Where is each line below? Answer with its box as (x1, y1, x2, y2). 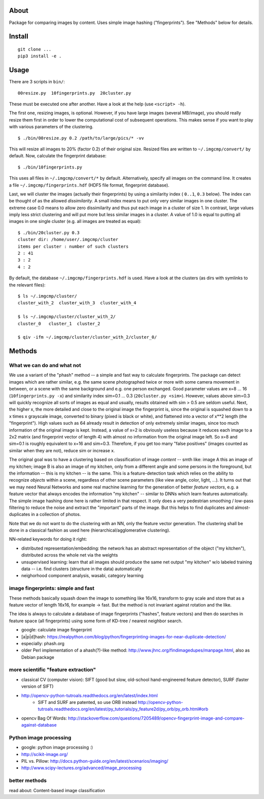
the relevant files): (9, 282, 46, 288)
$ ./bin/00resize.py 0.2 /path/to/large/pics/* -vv (18, 135, 144, 141)
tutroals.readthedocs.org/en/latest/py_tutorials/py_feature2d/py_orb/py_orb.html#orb (38, 706, 209, 712)
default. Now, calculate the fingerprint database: (9, 153, 107, 159)
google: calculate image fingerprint (21, 627, 92, 633)
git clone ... (18, 47, 51, 52)
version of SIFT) (21, 683, 54, 689)
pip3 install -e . (18, 53, 62, 59)
